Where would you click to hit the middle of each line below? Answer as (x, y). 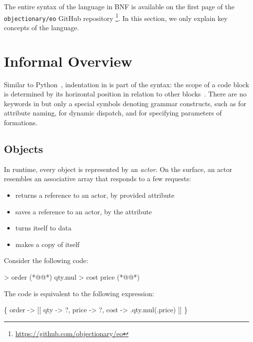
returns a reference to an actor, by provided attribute (95, 195)
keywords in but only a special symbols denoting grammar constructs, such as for (125, 103)
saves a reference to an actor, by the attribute (84, 211)
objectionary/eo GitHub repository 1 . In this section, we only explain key (116, 17)
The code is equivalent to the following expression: (79, 293)
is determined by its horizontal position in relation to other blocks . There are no (125, 94)
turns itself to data (43, 228)
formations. (21, 122)
